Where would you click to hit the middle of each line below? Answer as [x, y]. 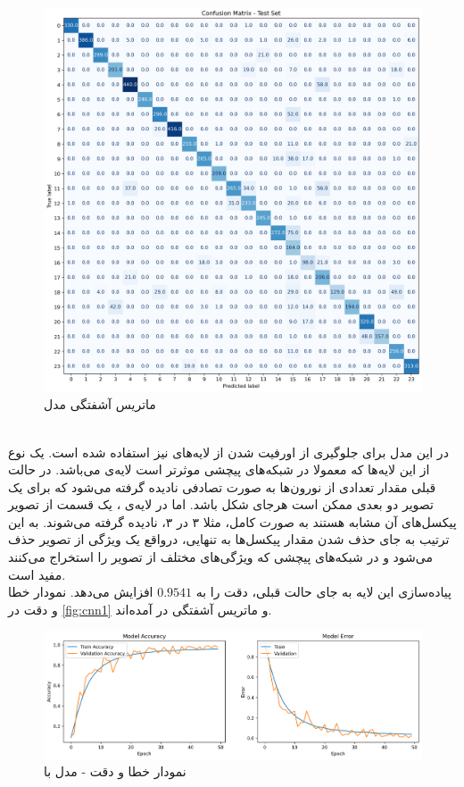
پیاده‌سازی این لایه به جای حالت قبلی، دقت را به [323, 592]
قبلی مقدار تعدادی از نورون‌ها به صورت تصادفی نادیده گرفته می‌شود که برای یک [222, 486]
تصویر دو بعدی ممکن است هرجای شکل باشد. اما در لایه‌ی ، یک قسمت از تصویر [221, 504]
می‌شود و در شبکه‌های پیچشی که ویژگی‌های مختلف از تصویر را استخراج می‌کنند [220, 557]
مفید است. [37, 574]
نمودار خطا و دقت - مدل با [115, 771]
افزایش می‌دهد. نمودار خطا [81, 592]
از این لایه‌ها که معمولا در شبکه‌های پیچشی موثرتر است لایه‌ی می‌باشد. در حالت [219, 469]
